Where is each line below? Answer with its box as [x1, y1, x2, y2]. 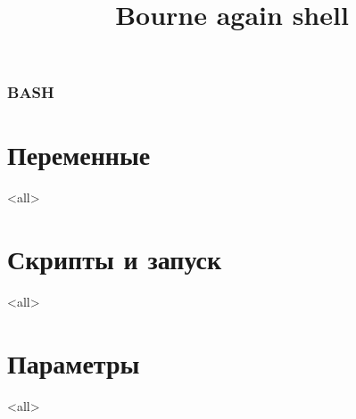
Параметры [7, 344, 140, 381]
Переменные [7, 136, 151, 173]
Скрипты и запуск [7, 241, 222, 277]
